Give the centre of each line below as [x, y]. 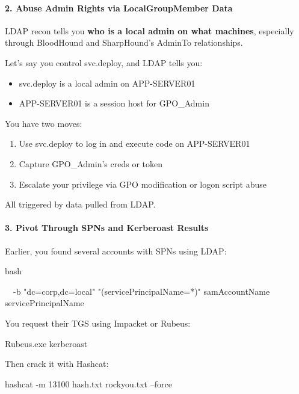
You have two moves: [44, 123]
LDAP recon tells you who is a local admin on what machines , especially [149, 30]
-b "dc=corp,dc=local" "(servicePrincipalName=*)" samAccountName [141, 291]
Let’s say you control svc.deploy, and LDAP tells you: [104, 62]
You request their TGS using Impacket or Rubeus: [98, 323]
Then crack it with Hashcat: [57, 364]
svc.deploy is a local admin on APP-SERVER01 [107, 83]
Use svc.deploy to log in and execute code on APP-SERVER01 [134, 143]
